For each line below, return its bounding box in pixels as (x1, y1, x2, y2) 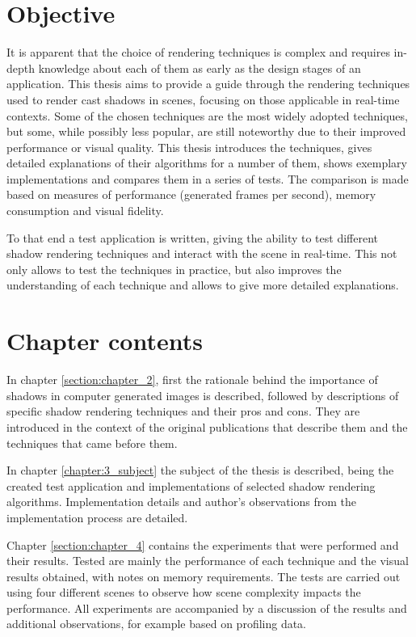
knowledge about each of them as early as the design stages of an (38, 59, 361, 76)
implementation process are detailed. (6, 508, 188, 525)
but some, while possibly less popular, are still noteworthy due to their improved (6, 123, 406, 140)
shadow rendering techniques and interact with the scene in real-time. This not (6, 245, 397, 262)
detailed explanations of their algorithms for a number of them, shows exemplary (6, 154, 407, 171)
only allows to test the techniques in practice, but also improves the (6, 260, 342, 277)
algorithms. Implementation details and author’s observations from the (6, 493, 357, 510)
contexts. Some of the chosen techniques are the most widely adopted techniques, (6, 107, 408, 124)
